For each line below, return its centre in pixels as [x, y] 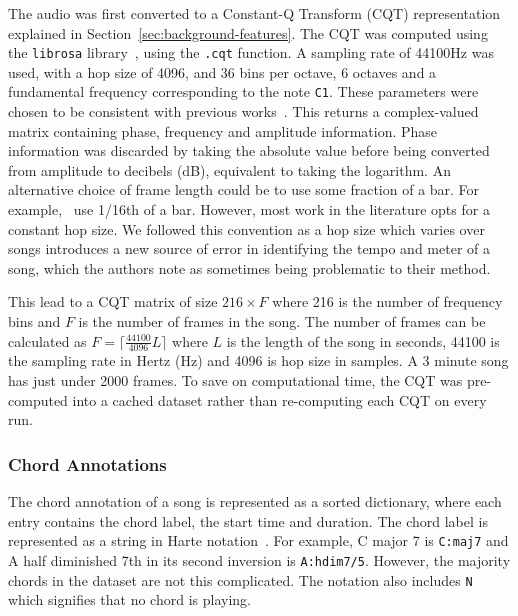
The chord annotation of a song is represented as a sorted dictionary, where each [255, 501]
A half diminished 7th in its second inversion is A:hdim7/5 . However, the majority [259, 559]
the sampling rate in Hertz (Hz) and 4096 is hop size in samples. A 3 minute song [258, 360]
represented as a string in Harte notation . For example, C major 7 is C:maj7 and [258, 540]
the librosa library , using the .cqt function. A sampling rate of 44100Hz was [251, 52]
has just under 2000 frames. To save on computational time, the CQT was [235, 380]
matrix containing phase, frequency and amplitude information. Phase [223, 130]
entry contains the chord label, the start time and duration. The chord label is [248, 520]
